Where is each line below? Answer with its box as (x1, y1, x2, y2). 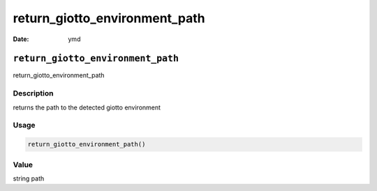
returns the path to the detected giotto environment (13, 103, 161, 112)
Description (13, 89, 54, 98)
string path (13, 174, 45, 183)
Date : (13, 35, 29, 43)
